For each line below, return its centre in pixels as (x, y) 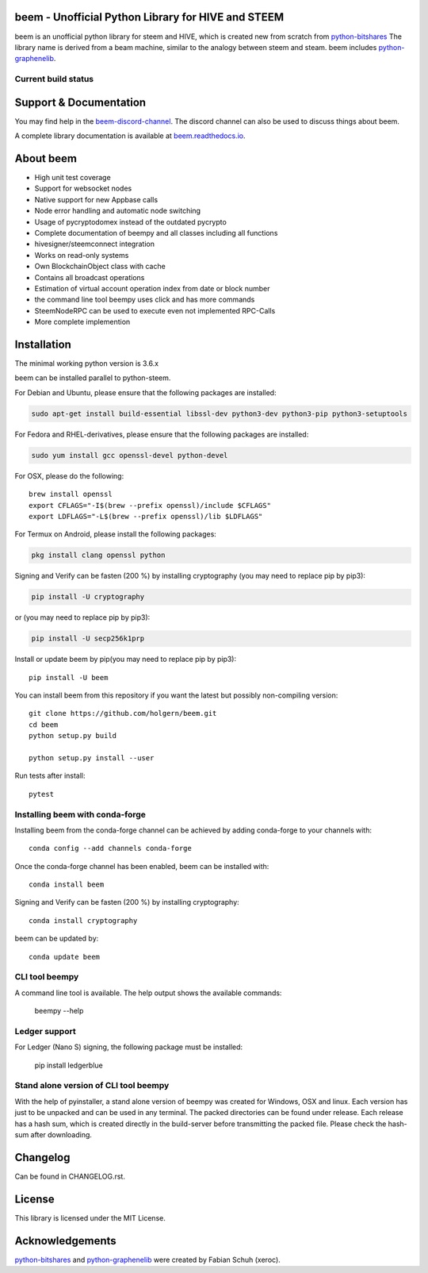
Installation (43, 344)
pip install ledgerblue (69, 1065)
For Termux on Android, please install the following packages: (116, 534)
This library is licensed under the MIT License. (90, 1217)
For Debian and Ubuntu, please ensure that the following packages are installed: (145, 392)
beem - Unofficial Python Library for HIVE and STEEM (149, 17)
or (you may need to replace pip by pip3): (82, 617)
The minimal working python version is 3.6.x (87, 363)
